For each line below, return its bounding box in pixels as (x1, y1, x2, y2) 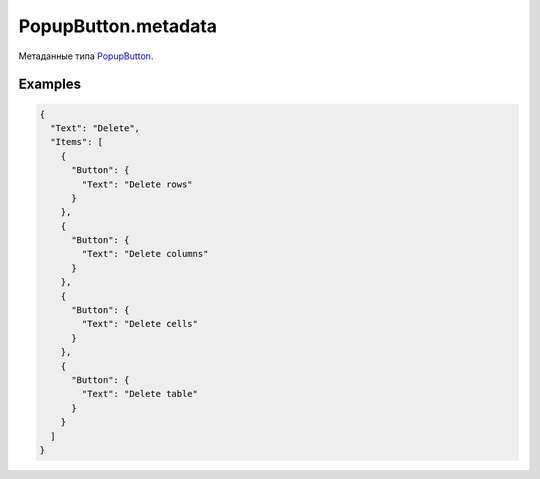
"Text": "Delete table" (81, 388, 199, 400)
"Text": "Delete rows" (81, 178, 194, 190)
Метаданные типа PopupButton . (18, 50, 154, 62)
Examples (18, 76, 82, 93)
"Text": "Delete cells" (81, 318, 199, 330)
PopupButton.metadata (18, 15, 218, 37)
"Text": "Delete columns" (81, 248, 209, 260)
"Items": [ (50, 136, 104, 148)
